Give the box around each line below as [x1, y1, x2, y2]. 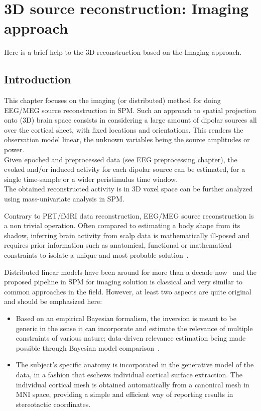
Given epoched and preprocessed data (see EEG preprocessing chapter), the [4, 154, 237, 164]
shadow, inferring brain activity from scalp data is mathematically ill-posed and [4, 230, 249, 240]
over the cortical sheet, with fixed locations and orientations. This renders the [4, 124, 243, 135]
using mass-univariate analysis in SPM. [4, 193, 124, 204]
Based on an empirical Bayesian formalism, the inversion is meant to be [16, 313, 236, 323]
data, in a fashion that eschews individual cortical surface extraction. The [16, 369, 242, 379]
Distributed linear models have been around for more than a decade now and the [4, 266, 257, 277]
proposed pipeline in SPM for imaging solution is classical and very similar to [4, 276, 242, 287]
